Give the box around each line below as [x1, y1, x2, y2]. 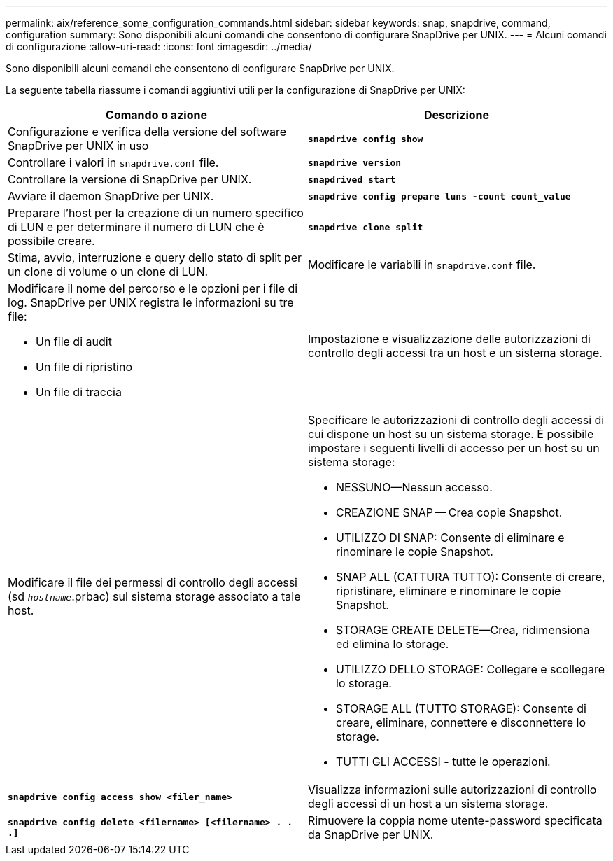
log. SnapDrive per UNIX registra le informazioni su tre [8, 295, 294, 309]
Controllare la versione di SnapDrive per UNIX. [8, 172, 252, 186]
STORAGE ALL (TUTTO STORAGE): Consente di [336, 701, 586, 715]
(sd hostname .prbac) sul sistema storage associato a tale [8, 589, 301, 603]
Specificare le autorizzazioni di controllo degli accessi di [308, 413, 605, 427]
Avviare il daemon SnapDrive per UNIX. [8, 189, 214, 203]
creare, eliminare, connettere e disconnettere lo [336, 715, 586, 729]
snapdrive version [308, 157, 402, 168]
